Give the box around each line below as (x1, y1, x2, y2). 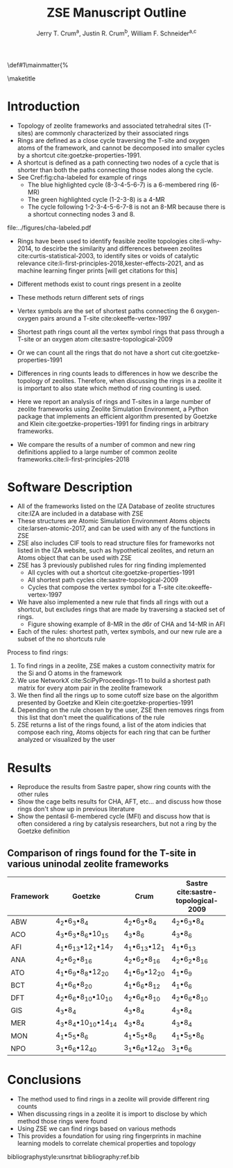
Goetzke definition (17, 827, 71, 836)
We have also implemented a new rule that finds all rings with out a (17, 598, 209, 607)
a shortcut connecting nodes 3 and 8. (27, 210, 135, 218)
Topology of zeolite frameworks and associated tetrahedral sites (17, 121, 202, 130)
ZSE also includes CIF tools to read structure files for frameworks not (17, 539, 215, 548)
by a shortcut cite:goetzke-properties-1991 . (17, 151, 141, 159)
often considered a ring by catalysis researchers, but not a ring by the (17, 820, 217, 828)
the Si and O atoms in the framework (17, 669, 123, 677)
